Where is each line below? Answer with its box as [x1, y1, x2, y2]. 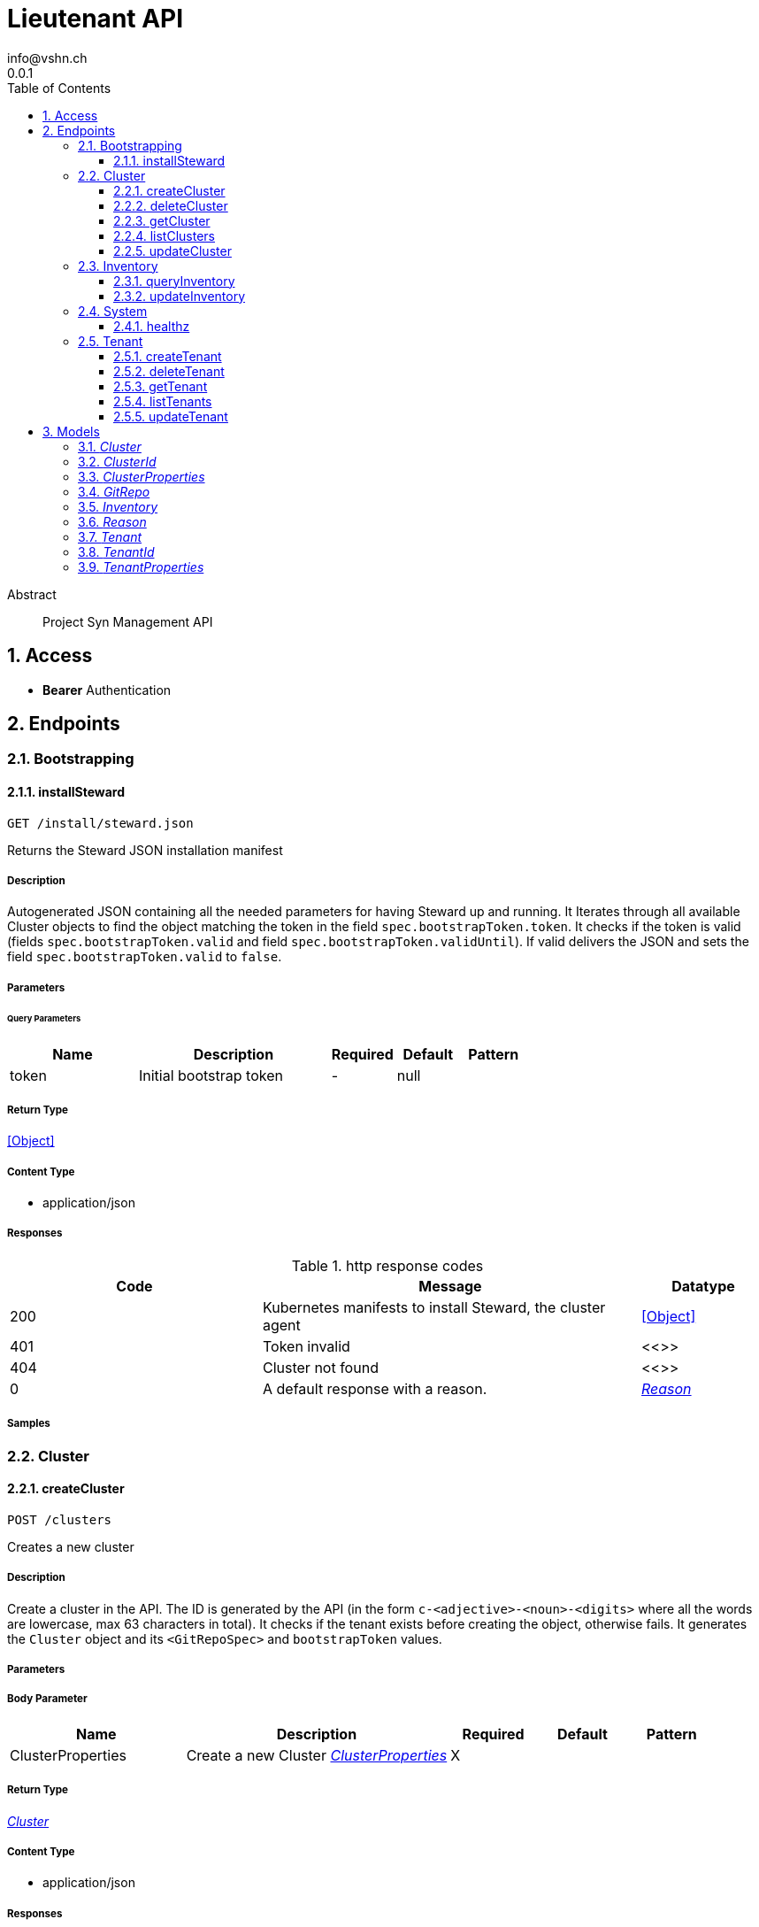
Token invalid [262, 1337, 350, 1355]
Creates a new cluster [7, 1538, 134, 1554]
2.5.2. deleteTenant [113, 363, 225, 379]
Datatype [671, 1276, 735, 1295]
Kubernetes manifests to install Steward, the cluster [262, 1298, 606, 1316]
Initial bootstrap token [138, 1066, 283, 1084]
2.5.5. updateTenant [113, 408, 228, 424]
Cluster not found [262, 1358, 379, 1376]
